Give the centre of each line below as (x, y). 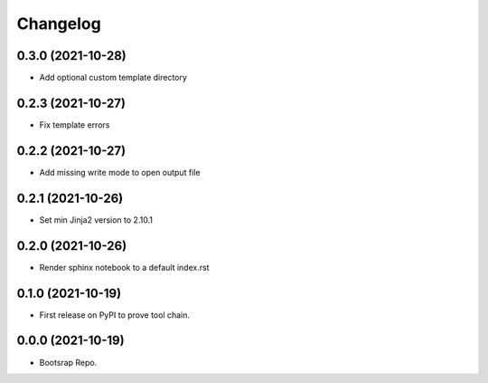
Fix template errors (75, 124)
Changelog (59, 24)
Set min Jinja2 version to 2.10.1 (96, 220)
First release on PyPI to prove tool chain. (114, 315)
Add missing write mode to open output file (120, 172)
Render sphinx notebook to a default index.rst (124, 267)
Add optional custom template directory (113, 78)
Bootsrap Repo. (68, 362)
